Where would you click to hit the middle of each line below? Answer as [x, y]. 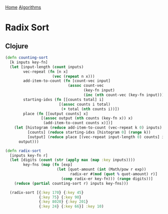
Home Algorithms [23, 7]
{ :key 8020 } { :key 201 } [63, 202]
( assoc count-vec [86, 86]
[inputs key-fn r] [29, 155]
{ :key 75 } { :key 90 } [60, 197]
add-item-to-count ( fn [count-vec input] [67, 81]
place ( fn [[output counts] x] [56, 114]
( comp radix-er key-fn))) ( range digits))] [107, 179]
